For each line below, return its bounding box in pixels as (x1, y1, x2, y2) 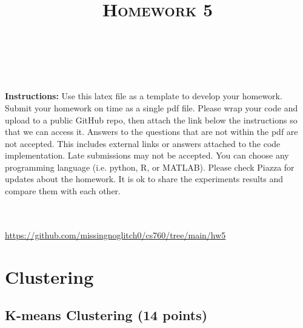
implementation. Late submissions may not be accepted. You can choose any (5, 149, 289, 162)
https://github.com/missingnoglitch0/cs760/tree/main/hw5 (5, 228, 226, 241)
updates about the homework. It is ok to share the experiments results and (5, 172, 284, 185)
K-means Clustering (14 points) (5, 306, 208, 324)
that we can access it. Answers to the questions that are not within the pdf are (5, 125, 298, 138)
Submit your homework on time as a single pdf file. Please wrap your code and (5, 101, 298, 114)
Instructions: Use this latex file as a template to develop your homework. (5, 90, 282, 102)
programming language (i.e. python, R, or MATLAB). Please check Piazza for (5, 160, 295, 173)
